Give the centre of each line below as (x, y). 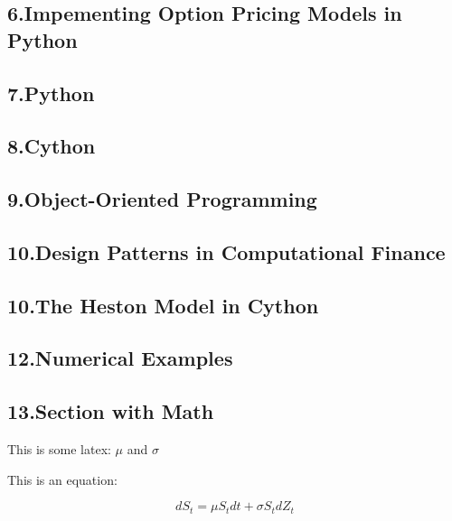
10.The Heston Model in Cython (163, 305)
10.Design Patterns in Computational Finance (226, 251)
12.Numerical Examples (120, 358)
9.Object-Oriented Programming (162, 199)
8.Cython (52, 146)
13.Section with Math (111, 411)
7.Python (51, 93)
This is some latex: (59, 449)
